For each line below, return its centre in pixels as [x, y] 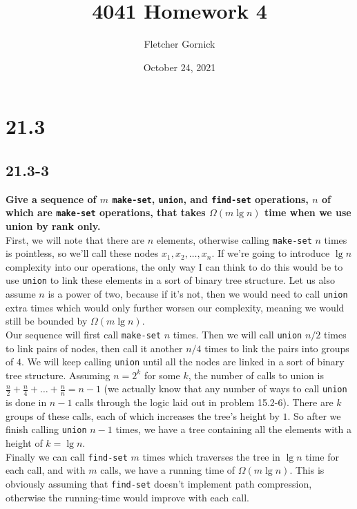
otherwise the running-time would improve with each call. [127, 497]
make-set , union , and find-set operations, [210, 199]
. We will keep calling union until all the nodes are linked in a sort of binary [183, 362]
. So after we [314, 415]
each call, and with [46, 470]
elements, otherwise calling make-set [234, 239]
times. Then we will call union [238, 334]
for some [162, 375]
